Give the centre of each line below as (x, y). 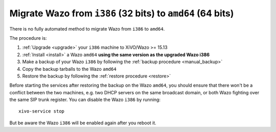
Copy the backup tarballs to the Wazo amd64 (70, 69)
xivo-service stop (42, 111)
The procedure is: (28, 38)
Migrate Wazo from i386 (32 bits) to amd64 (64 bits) (122, 13)
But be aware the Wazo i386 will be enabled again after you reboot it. (83, 123)
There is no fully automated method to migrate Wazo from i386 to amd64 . (87, 29)
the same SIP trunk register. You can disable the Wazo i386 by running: (85, 100)
